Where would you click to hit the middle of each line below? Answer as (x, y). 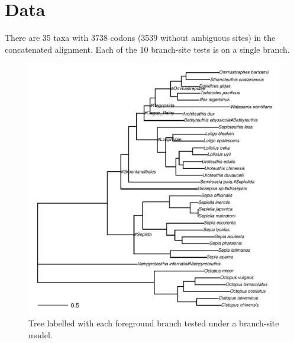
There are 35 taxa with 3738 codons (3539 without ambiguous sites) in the (140, 38)
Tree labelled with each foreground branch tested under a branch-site (154, 323)
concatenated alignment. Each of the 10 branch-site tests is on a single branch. (147, 49)
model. (41, 334)
